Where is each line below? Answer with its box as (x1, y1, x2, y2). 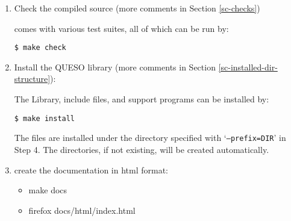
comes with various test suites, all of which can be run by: (14, 22, 229, 34)
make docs (28, 184, 67, 196)
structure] (14, 72, 51, 85)
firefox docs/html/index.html (28, 204, 136, 216)
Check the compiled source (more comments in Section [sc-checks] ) (14, 2, 260, 14)
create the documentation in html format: (14, 163, 168, 176)
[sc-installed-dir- (218, 60, 278, 73)
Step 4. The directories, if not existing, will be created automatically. (14, 143, 269, 155)
